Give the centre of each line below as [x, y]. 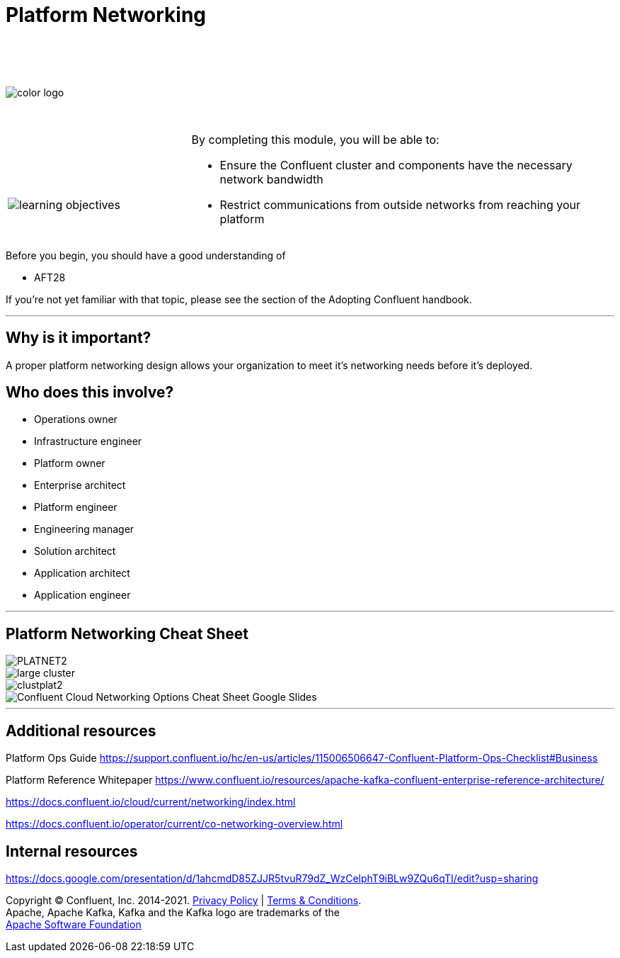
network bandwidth [271, 179]
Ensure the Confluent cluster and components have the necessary [396, 165]
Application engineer [82, 595]
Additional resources [81, 731]
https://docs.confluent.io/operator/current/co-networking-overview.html [174, 824]
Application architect [82, 573]
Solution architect [75, 551]
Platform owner [70, 463]
